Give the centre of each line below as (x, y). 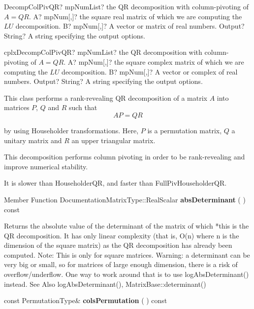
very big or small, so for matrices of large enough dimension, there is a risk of (121, 264)
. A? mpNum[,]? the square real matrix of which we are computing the (135, 16)
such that (83, 107)
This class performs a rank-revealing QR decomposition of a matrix (106, 97)
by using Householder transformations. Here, (71, 130)
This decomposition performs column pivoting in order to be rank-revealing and (125, 157)
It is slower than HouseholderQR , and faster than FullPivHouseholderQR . (115, 183)
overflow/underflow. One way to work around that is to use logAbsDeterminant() (127, 274)
